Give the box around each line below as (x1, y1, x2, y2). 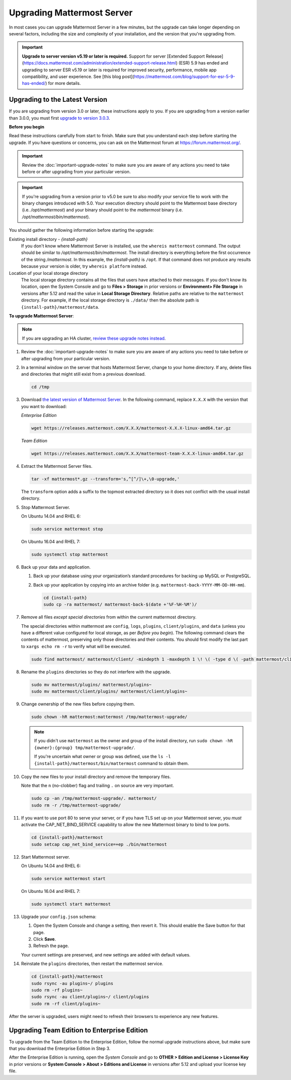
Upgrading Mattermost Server (9, 7, 133, 18)
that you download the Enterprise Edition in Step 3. (9, 1046, 111, 1051)
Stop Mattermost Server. (21, 504, 70, 510)
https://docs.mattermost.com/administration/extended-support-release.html (23, 60, 177, 66)
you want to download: (21, 403, 67, 409)
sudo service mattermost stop (31, 526, 103, 532)
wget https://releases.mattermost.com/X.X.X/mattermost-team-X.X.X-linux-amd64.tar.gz (31, 451, 244, 456)
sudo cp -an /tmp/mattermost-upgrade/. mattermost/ (31, 795, 157, 801)
